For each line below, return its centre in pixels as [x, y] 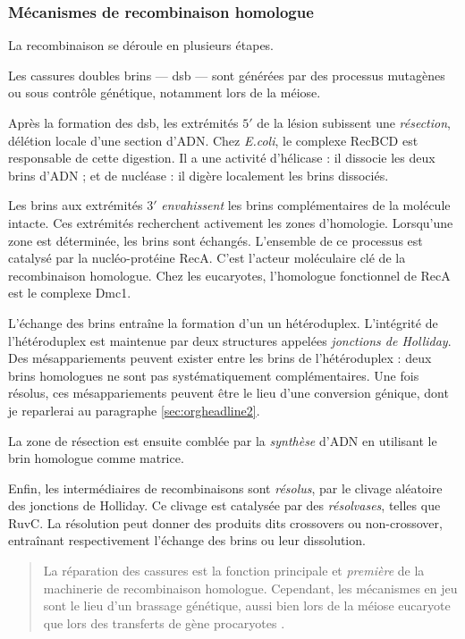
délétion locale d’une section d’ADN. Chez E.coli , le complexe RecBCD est [213, 140]
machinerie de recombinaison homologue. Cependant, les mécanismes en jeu [250, 588]
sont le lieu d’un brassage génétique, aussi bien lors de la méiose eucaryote [247, 605]
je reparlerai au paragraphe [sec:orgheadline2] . [134, 410]
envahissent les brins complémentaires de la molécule [306, 205]
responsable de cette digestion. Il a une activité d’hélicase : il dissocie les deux [222, 158]
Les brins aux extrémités [76, 205]
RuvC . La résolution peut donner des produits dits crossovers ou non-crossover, [225, 522]
